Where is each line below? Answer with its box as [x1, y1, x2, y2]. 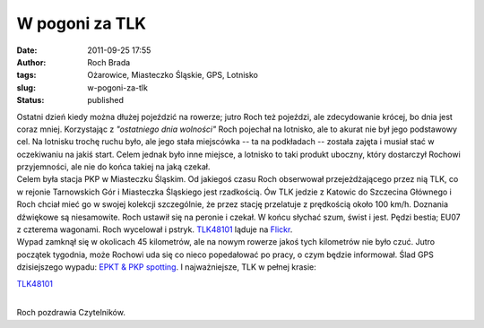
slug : [16, 82, 36, 93]
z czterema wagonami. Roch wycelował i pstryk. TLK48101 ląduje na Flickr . [16, 224, 293, 235]
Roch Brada [87, 56, 131, 67]
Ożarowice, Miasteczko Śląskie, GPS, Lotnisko [87, 70, 259, 81]
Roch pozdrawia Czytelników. [16, 307, 125, 318]
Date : [16, 45, 38, 56]
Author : [16, 56, 47, 67]
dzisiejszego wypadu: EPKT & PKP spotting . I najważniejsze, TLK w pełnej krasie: [16, 262, 317, 272]
